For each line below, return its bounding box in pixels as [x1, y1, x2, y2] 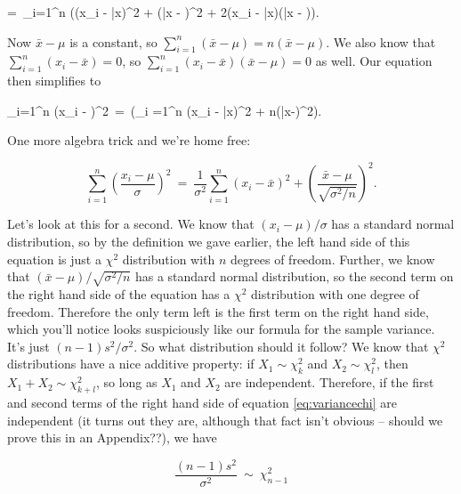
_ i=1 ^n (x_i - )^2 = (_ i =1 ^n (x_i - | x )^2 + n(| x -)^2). [7, 101, 322, 119]
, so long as [95, 373, 158, 392]
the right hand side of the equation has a [7, 284, 230, 303]
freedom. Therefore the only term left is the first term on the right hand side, [7, 302, 429, 320]
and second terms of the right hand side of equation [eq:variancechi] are [7, 393, 397, 411]
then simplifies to [7, 71, 101, 90]
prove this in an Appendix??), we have [7, 428, 217, 447]
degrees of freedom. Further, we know [230, 249, 435, 268]
